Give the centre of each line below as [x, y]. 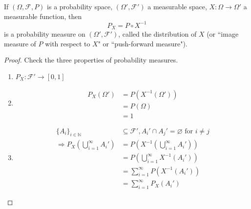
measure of [20, 43]
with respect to [68, 43]
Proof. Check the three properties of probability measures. [91, 60]
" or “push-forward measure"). [143, 43]
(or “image [223, 34]
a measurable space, [177, 6]
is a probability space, [80, 6]
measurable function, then [43, 16]
